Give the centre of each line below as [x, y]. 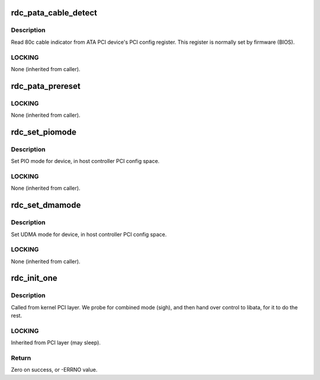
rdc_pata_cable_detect [54, 13]
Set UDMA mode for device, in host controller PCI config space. [89, 234]
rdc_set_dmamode [46, 205]
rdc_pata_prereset [46, 86]
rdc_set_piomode [44, 132]
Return [21, 358]
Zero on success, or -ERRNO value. [54, 370]
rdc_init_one [34, 278]
